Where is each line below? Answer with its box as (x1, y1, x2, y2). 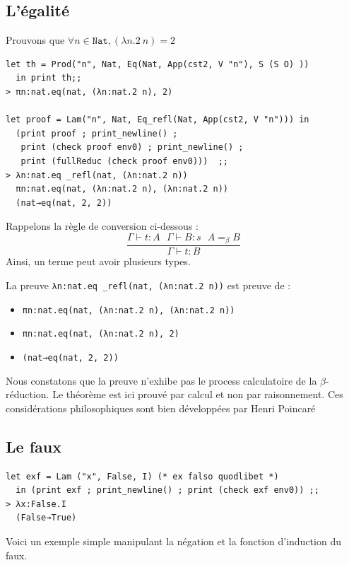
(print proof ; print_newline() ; (16, 128, 178, 139)
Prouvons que (6, 33, 65, 47)
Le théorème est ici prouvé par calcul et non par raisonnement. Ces (52, 387, 343, 402)
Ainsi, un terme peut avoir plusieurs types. (6, 254, 191, 269)
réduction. (6, 387, 49, 402)
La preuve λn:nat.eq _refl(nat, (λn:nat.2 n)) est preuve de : (6, 278, 291, 292)
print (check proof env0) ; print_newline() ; (20, 142, 244, 153)
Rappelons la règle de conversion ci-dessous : (6, 219, 199, 233)
